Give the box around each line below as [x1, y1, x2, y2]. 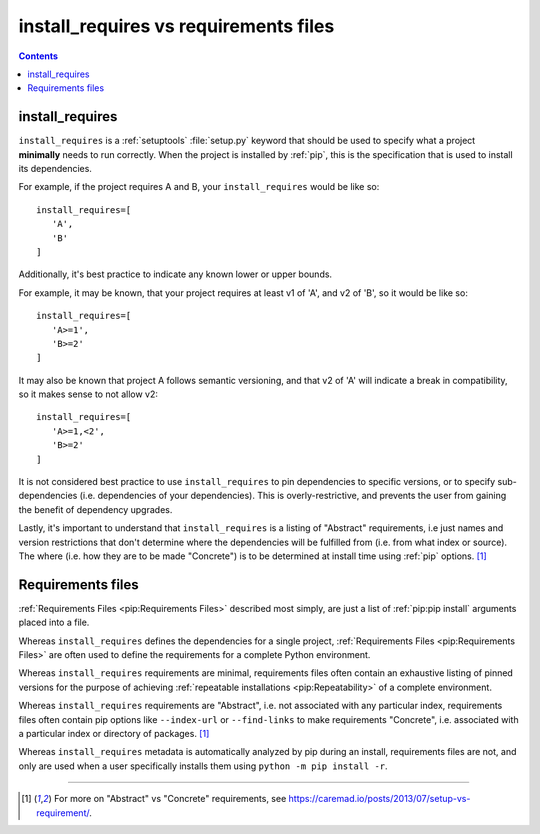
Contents [18, 50, 59, 62]
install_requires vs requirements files [18, 15, 335, 37]
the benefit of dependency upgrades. [18, 503, 173, 515]
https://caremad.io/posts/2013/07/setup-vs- [288, 793, 471, 805]
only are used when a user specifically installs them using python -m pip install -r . [18, 760, 389, 772]
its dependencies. [18, 163, 92, 175]
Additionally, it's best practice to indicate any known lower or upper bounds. [18, 268, 333, 280]
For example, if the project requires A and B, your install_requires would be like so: [18, 181, 380, 193]
